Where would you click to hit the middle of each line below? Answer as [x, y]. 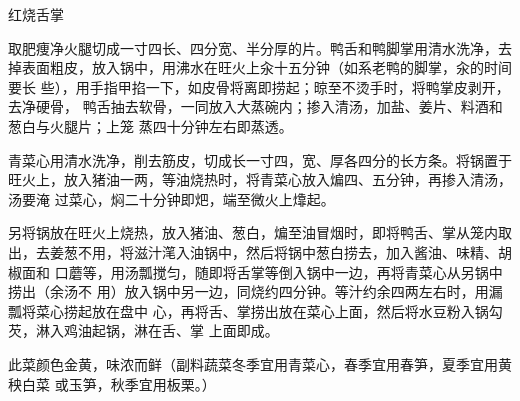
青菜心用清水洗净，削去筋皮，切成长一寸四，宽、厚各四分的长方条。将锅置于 [260, 159]
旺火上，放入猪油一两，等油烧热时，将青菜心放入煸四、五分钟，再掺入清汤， [260, 179]
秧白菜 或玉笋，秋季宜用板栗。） [112, 383]
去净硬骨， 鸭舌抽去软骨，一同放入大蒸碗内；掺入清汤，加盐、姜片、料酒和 [255, 106]
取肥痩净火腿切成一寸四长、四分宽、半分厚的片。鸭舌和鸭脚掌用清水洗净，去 [260, 47]
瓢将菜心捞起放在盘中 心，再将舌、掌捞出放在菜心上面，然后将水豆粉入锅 [248, 310]
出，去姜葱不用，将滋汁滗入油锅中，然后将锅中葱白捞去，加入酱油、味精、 [253, 251]
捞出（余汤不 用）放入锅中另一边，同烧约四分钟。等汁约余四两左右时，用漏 [255, 291]
